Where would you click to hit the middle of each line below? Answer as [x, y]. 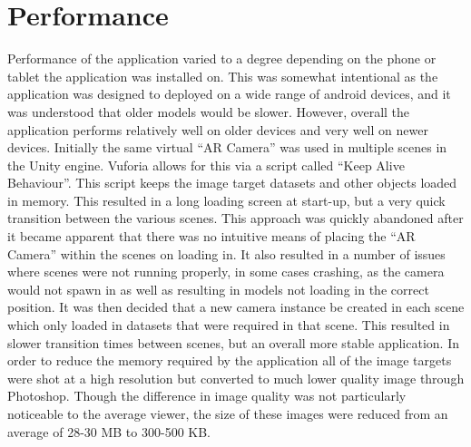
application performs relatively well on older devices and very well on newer [218, 129]
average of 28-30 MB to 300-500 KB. [109, 431]
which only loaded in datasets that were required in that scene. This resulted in [229, 325]
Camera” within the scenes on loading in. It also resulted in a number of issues [226, 253]
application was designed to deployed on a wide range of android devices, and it [229, 94]
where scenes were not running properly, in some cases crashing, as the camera [226, 272]
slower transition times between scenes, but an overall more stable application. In [233, 342]
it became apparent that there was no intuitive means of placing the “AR [211, 236]
